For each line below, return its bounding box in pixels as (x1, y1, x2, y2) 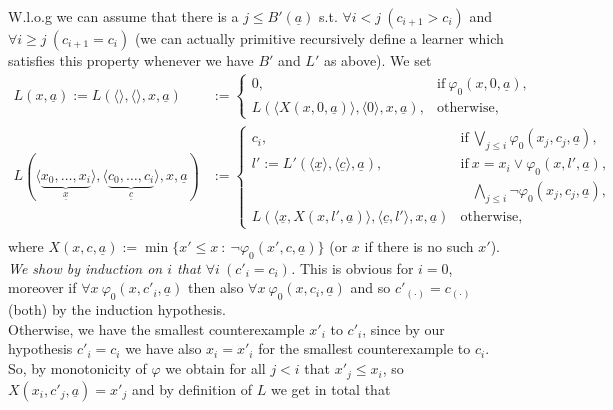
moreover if (8, 277, 77, 298)
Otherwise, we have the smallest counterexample (8, 318, 305, 339)
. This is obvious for (290, 257, 414, 278)
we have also (125, 338, 202, 359)
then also (188, 277, 244, 298)
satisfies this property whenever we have (8, 50, 254, 70)
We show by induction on (8, 257, 163, 278)
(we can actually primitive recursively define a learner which (134, 28, 504, 48)
